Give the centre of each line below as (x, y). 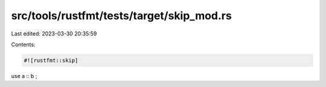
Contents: (23, 44)
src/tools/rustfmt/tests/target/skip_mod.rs (121, 16)
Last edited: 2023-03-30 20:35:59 (54, 34)
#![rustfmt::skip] (51, 60)
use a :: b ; (24, 76)
